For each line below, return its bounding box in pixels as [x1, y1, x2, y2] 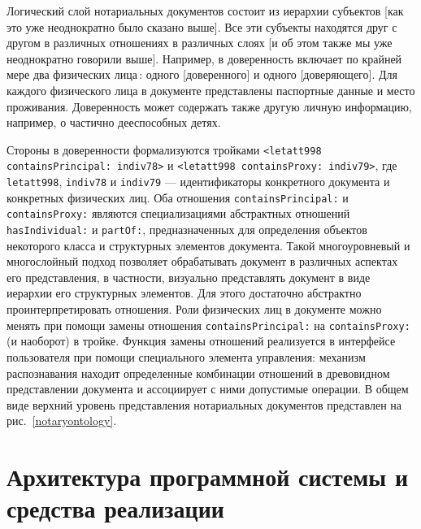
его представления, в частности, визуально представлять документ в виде [7, 268, 371, 285]
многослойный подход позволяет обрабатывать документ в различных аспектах [7, 253, 398, 270]
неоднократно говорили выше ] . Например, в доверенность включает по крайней [7, 50, 402, 67]
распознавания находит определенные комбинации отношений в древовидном [7, 364, 390, 381]
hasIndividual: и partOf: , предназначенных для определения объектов [7, 221, 367, 238]
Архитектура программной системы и [7, 460, 409, 493]
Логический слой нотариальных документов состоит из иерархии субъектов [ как [7, 2, 404, 19]
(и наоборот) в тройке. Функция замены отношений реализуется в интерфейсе [7, 332, 396, 349]
